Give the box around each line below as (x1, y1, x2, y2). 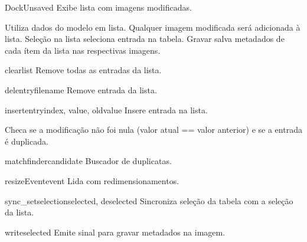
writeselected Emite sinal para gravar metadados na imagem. (5, 225, 226, 238)
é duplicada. (5, 135, 48, 147)
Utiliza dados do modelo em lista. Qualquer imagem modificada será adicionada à (5, 21, 301, 33)
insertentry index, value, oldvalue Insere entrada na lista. (5, 103, 208, 116)
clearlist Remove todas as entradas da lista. (5, 64, 162, 76)
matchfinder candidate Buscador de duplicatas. (5, 155, 172, 167)
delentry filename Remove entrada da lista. (5, 83, 157, 96)
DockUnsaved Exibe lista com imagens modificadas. (5, 1, 192, 13)
